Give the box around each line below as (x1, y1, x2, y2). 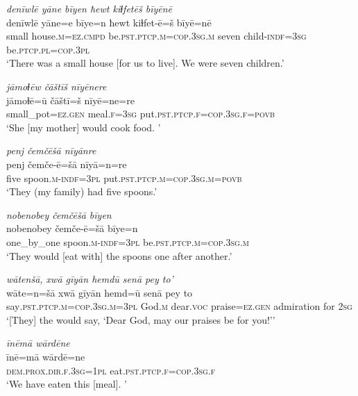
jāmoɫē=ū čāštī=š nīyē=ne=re (6, 92, 135, 107)
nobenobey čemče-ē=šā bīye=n (6, 221, 138, 236)
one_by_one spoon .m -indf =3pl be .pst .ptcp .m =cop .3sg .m (6, 234, 249, 249)
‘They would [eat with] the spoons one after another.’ (6, 248, 232, 263)
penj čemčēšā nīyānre (6, 143, 96, 158)
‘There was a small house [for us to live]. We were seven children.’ (6, 56, 284, 70)
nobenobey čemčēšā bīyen (6, 207, 112, 222)
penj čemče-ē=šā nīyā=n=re (6, 156, 127, 171)
